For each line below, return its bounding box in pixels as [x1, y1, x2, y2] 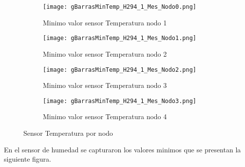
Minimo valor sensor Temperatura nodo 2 [43, 48, 167, 59]
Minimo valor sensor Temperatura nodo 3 [43, 80, 167, 90]
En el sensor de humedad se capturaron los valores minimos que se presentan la [4, 144, 241, 154]
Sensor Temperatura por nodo [23, 128, 113, 138]
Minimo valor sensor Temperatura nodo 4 [43, 111, 167, 122]
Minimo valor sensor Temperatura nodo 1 [43, 17, 167, 27]
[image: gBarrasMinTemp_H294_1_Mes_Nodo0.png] [43, 3, 196, 10]
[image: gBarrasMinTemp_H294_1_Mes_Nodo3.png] [43, 97, 196, 104]
